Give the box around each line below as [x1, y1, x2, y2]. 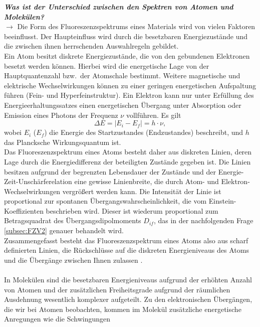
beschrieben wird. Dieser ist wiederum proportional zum [46, 205, 218, 216]
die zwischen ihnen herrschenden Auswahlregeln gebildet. [4, 41, 179, 51]
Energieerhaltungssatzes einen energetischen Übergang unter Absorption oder [4, 99, 241, 110]
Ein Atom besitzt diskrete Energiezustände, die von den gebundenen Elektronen [4, 50, 250, 61]
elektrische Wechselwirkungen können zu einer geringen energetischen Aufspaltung [4, 80, 256, 90]
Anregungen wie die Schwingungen [4, 313, 111, 324]
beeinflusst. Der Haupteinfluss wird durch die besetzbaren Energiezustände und [4, 31, 248, 41]
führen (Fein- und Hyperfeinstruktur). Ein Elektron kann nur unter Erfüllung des [4, 90, 254, 100]
